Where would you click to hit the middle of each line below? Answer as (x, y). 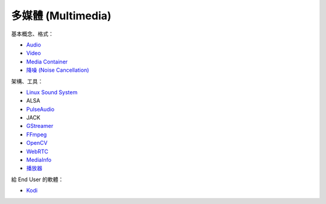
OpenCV (37, 143)
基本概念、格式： (32, 34)
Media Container (47, 62)
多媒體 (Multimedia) (61, 16)
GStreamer (40, 126)
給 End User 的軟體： (37, 179)
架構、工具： (27, 81)
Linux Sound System (52, 92)
